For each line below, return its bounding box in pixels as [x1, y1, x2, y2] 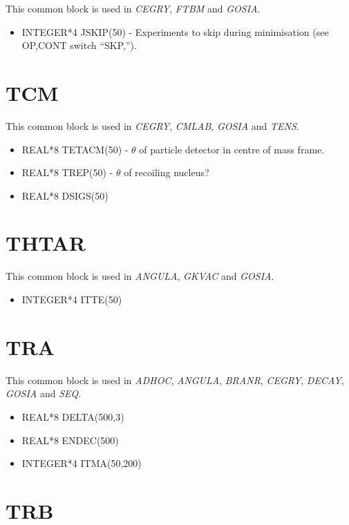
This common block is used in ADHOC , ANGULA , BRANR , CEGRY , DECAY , [6, 372, 344, 387]
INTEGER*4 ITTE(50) [21, 292, 122, 306]
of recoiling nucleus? [124, 165, 209, 180]
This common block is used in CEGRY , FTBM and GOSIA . [6, 1, 261, 15]
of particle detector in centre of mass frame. [139, 142, 325, 156]
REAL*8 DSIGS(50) [21, 188, 109, 202]
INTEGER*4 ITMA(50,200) [21, 456, 142, 470]
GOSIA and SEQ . [6, 386, 82, 401]
